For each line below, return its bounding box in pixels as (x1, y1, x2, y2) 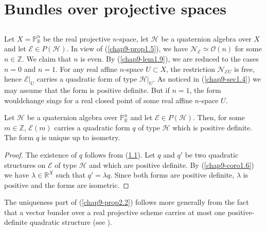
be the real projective (43, 33, 111, 44)
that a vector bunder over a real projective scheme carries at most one (4, 206, 225, 217)
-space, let (117, 33, 149, 44)
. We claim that (22, 53, 72, 64)
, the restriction (166, 63, 216, 74)
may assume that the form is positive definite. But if (4, 84, 170, 95)
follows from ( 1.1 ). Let (84, 149, 155, 160)
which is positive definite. (172, 122, 253, 132)
